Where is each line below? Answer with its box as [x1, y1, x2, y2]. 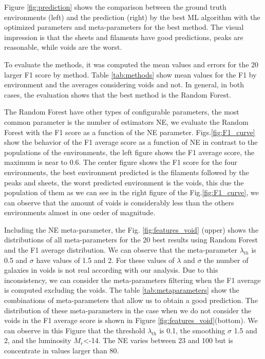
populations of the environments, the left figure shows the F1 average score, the [4, 146, 255, 157]
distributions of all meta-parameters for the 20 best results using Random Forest [4, 234, 258, 245]
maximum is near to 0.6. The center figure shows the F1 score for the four [4, 157, 237, 167]
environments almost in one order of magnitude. [4, 207, 156, 218]
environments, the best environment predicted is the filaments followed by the [4, 166, 249, 177]
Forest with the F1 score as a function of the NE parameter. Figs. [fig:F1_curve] [4, 126, 255, 137]
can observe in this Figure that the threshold [4, 325, 145, 335]
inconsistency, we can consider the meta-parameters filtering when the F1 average [4, 274, 261, 285]
